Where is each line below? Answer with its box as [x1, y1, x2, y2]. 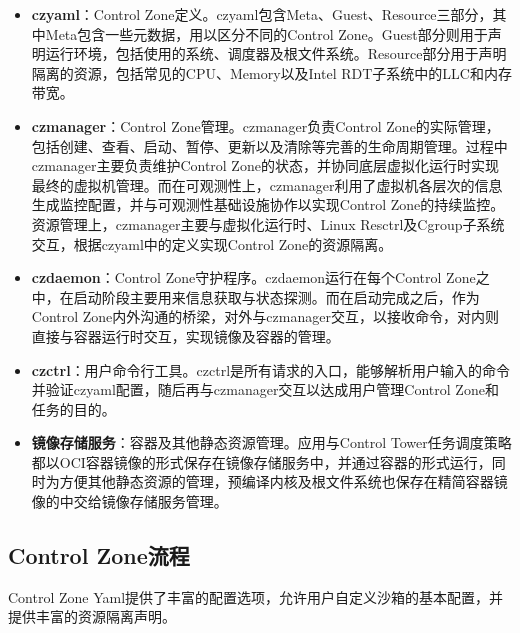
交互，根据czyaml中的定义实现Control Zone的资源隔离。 [31, 233, 393, 254]
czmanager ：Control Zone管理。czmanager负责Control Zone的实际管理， [31, 115, 500, 136]
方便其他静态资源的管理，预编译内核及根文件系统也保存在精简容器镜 [59, 471, 508, 492]
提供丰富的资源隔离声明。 [8, 606, 176, 627]
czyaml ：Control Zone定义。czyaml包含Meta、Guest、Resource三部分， [31, 4, 493, 24]
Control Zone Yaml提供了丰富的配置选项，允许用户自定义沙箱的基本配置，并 [8, 586, 504, 607]
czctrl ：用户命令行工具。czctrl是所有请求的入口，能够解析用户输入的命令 [31, 359, 511, 380]
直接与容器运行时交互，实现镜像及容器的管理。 [31, 325, 340, 346]
